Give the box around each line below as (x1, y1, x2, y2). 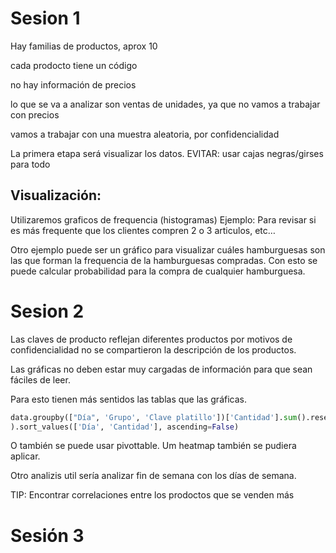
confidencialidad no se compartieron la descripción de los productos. (10, 343, 297, 356)
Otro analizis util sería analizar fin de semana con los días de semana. (10, 470, 297, 482)
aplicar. (10, 450, 41, 462)
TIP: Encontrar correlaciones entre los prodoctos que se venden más (10, 489, 295, 501)
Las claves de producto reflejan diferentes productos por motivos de (10, 333, 293, 345)
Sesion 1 (10, 7, 81, 30)
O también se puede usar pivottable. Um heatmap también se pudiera (10, 440, 297, 452)
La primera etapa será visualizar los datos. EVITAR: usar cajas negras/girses (10, 147, 324, 159)
